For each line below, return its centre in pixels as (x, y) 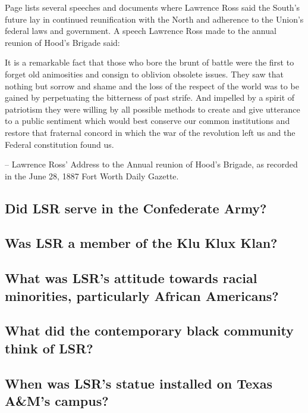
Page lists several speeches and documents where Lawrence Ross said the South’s (153, 7)
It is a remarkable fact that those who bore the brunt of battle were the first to (150, 62)
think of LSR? (49, 348)
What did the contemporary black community (149, 330)
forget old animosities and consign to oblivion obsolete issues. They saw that (144, 74)
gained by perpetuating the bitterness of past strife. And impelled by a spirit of (150, 97)
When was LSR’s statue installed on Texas (139, 383)
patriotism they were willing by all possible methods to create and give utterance (153, 109)
